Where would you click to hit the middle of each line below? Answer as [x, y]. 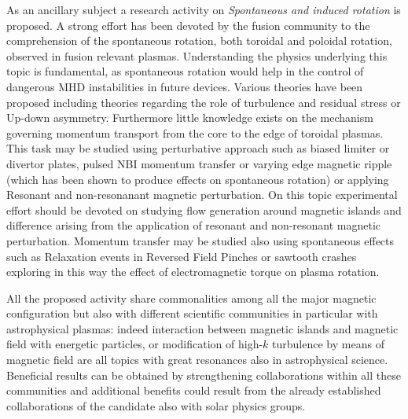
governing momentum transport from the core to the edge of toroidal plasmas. [195, 132]
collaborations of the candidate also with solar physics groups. [156, 405]
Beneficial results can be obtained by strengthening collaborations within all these [204, 375]
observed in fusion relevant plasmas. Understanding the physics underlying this [197, 55]
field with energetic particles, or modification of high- [135, 344]
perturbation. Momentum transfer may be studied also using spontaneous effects [200, 240]
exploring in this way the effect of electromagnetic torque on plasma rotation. [193, 272]
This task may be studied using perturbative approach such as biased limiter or [198, 148]
